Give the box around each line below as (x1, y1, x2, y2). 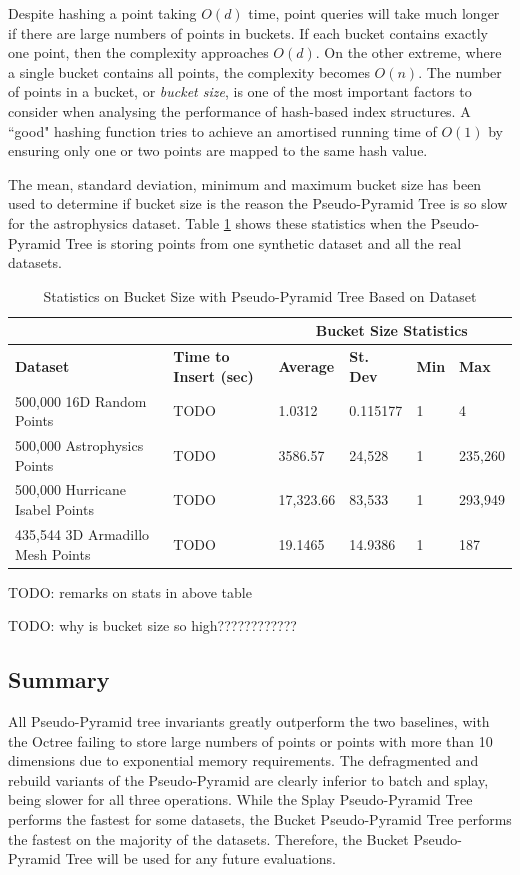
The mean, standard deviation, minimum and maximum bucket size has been (8, 173, 482, 194)
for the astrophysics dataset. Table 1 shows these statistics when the (8, 212, 427, 233)
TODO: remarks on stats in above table (8, 581, 252, 602)
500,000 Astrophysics (15, 435, 144, 456)
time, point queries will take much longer (248, 3, 500, 23)
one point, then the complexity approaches (8, 42, 269, 63)
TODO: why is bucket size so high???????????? (8, 615, 297, 636)
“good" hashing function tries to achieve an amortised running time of (8, 120, 437, 141)
